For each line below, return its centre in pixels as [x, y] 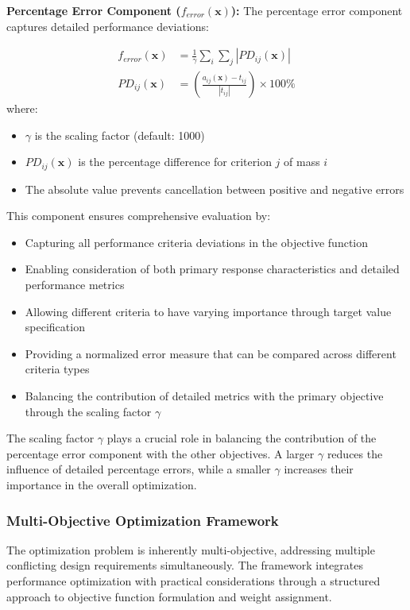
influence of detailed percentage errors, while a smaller [139, 469]
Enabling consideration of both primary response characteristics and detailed [212, 269]
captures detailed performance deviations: [108, 26]
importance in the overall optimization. [102, 485]
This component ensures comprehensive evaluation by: [139, 216]
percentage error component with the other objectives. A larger [161, 453]
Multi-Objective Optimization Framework [143, 520]
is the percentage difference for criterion [175, 162]
